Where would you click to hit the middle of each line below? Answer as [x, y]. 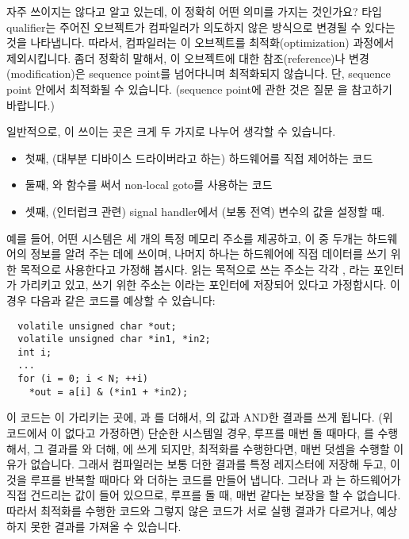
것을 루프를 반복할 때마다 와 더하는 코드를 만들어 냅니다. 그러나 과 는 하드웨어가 [204, 479]
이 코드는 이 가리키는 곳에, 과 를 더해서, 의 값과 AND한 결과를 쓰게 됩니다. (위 [200, 417]
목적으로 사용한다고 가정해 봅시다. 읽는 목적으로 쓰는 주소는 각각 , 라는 [195, 269]
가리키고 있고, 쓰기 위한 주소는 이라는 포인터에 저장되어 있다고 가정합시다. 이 [210, 285]
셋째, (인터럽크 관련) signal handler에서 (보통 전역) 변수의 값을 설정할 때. [205, 211]
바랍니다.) [31, 104]
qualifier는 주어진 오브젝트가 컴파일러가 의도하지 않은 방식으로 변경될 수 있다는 [201, 27]
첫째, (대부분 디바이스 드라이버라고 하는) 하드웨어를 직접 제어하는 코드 [199, 158]
